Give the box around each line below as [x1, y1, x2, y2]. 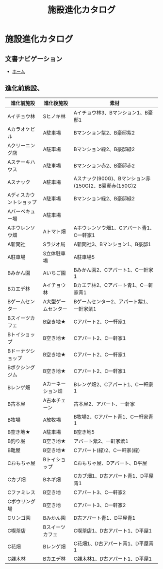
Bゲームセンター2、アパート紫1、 [73, 298, 151, 305]
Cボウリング [7, 498, 35, 505]
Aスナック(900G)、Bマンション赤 [73, 175, 151, 182]
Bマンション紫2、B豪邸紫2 [73, 129, 135, 136]
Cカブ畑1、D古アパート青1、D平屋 [73, 472, 154, 479]
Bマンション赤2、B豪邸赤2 [73, 162, 135, 169]
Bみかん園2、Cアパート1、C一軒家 [73, 266, 154, 273]
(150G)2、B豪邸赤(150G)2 [73, 182, 137, 189]
